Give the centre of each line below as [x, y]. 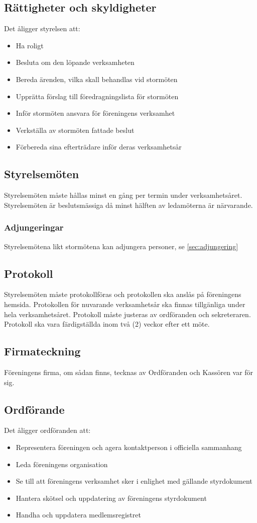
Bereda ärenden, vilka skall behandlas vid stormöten [97, 79]
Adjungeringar [34, 227]
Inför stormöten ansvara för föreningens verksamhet [95, 113]
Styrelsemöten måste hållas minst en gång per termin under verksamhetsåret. [123, 195]
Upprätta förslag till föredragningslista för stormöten [97, 96]
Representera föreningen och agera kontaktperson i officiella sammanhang [129, 447]
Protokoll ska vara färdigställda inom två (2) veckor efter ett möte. [107, 324]
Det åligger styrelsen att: [42, 28]
